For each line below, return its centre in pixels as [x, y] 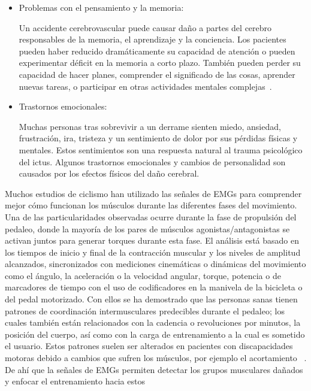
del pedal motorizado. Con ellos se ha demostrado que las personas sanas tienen [151, 299]
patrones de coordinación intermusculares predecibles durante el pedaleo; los [145, 310]
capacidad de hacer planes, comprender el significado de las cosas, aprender [157, 74]
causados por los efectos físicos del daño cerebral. [109, 173]
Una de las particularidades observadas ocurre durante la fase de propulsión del [151, 216]
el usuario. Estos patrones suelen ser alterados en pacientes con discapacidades [149, 346]
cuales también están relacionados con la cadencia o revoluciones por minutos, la [153, 322]
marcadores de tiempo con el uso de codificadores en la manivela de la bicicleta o [154, 287]
